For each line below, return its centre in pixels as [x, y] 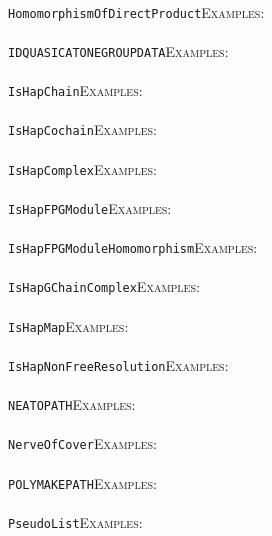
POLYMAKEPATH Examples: [82, 482]
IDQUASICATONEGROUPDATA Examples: [118, 50]
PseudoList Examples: [75, 521]
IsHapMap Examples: [68, 325]
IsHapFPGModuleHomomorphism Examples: [133, 247]
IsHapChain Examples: [75, 90]
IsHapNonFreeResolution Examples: [118, 364]
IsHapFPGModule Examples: [90, 207]
